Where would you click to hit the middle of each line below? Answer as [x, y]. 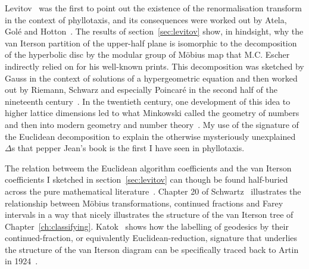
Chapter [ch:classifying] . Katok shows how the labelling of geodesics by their [147, 226]
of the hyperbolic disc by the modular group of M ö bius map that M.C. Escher [147, 54]
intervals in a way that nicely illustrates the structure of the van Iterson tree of [149, 215]
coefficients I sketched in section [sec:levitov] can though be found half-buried [146, 179]
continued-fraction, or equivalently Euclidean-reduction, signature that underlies [151, 238]
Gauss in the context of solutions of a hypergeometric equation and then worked [151, 78]
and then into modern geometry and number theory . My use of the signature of [152, 124]
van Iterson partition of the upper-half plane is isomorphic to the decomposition [151, 43]
